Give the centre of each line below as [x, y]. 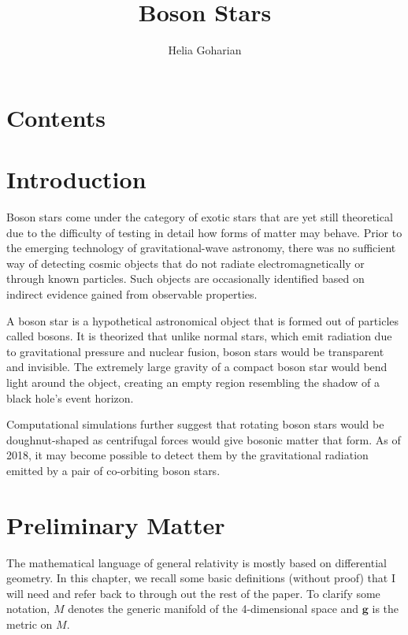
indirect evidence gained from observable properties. [132, 294]
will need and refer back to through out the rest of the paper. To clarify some [193, 593]
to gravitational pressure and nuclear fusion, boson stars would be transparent [195, 351]
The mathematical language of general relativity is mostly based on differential [197, 562]
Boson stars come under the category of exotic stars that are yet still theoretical [200, 217]
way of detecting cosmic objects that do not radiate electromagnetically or [185, 263]
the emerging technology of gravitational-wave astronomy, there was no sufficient [201, 248]
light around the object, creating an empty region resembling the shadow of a [193, 382]
